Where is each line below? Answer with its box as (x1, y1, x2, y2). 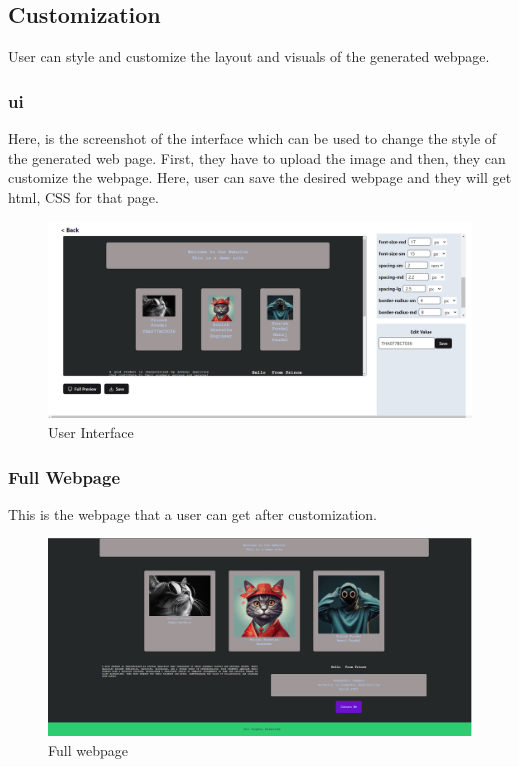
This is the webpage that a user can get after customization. (8, 503, 378, 524)
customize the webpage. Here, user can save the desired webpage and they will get (8, 167, 512, 188)
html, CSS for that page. (8, 186, 159, 207)
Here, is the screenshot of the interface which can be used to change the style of (8, 128, 497, 149)
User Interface (48, 422, 134, 443)
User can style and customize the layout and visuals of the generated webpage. (8, 46, 490, 67)
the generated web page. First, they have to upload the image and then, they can (8, 147, 506, 168)
